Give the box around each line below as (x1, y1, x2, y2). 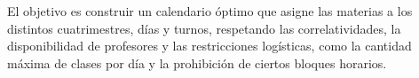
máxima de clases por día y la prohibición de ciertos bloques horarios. (7, 53, 387, 72)
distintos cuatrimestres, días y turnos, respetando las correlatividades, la (7, 19, 401, 37)
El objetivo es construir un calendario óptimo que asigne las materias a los (7, 2, 413, 19)
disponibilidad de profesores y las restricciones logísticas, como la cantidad (7, 36, 412, 55)
